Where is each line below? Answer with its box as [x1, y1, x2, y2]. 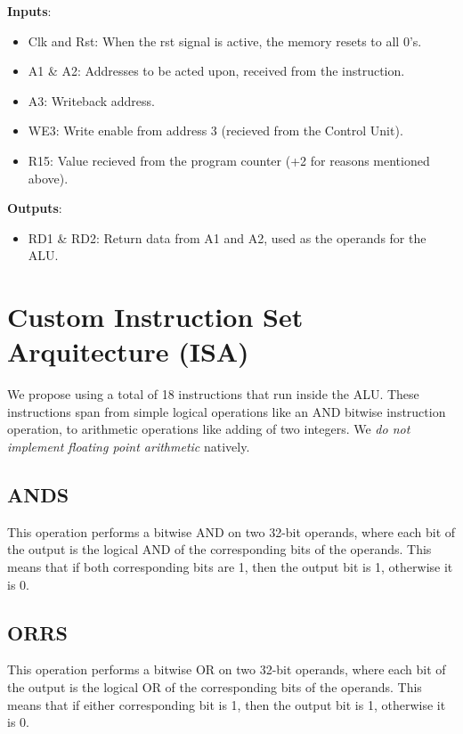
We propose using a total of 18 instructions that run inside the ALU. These [7, 385, 419, 404]
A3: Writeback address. [28, 91, 155, 110]
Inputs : [7, 2, 52, 20]
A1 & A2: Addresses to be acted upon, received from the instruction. [28, 61, 405, 80]
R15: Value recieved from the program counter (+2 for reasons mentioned [28, 151, 430, 169]
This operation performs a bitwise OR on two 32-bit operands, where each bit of [7, 660, 446, 679]
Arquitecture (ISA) [7, 333, 249, 370]
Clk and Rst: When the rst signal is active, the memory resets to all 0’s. [28, 31, 422, 50]
